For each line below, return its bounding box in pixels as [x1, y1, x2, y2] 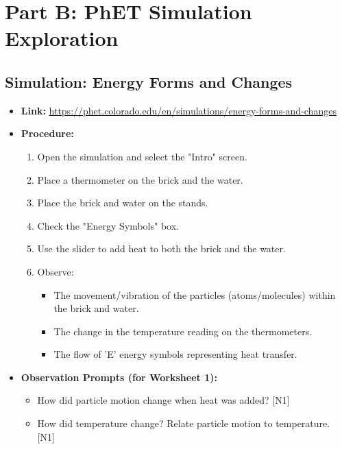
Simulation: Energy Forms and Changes [5, 71, 293, 92]
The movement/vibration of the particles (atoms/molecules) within [53, 287, 336, 302]
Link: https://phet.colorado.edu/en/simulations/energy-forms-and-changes [21, 103, 337, 117]
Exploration [5, 24, 119, 52]
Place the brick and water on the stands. [37, 195, 208, 210]
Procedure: [21, 126, 74, 141]
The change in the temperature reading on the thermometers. [53, 324, 313, 338]
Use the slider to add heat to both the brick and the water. [37, 241, 286, 256]
